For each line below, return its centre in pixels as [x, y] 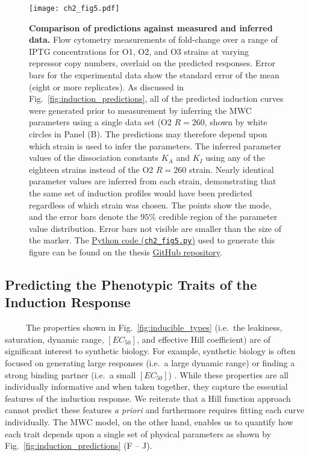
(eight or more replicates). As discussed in [107, 86]
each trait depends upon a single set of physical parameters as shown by [138, 433]
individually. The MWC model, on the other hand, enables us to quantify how [149, 421]
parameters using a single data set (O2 [100, 122]
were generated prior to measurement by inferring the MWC [140, 110]
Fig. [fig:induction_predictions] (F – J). [79, 445]
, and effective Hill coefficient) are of [203, 339]
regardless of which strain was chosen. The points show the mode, [150, 205]
